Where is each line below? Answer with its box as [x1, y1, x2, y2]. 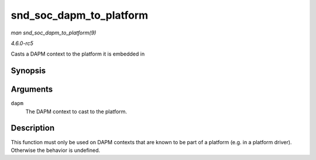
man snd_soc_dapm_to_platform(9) [11, 29, 97, 36]
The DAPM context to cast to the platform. [25, 108, 128, 115]
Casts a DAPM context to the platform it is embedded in [11, 50, 145, 58]
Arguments [11, 85, 53, 95]
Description [11, 123, 55, 133]
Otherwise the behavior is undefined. [11, 147, 101, 154]
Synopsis [11, 66, 46, 76]
